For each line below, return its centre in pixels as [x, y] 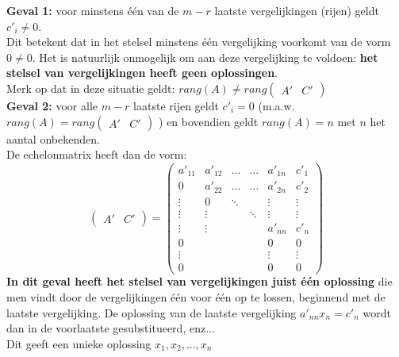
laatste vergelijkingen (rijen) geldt [297, 10]
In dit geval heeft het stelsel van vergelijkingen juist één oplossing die [199, 281]
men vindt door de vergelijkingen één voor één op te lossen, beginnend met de [196, 297]
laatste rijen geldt [176, 105]
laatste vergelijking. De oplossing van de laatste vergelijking [152, 312]
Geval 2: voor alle [52, 105]
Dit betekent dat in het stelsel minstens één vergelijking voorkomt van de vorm [199, 42]
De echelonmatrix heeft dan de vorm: [97, 154]
